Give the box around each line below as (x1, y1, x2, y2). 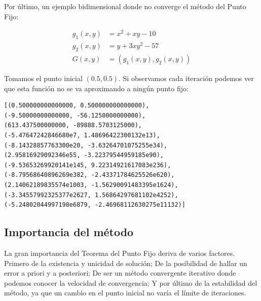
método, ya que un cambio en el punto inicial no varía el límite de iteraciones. (4, 287, 246, 298)
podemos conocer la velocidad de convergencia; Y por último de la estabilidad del (4, 277, 257, 288)
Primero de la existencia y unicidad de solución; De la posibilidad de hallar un (4, 257, 247, 268)
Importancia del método (4, 224, 134, 240)
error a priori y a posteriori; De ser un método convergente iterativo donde (4, 268, 236, 278)
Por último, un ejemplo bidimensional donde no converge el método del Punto (4, 1, 246, 11)
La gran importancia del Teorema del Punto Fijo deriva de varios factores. (4, 247, 235, 258)
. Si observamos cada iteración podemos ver (119, 73, 254, 84)
